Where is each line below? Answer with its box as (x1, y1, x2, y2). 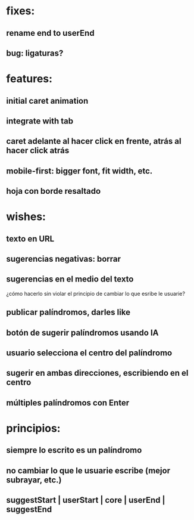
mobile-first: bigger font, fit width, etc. (6, 166, 153, 176)
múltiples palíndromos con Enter (6, 398, 130, 408)
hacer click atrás (6, 146, 70, 156)
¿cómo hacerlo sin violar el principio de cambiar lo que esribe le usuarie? (6, 290, 186, 297)
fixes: (6, 4, 35, 18)
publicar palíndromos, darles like (6, 307, 131, 317)
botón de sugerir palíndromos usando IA (6, 327, 159, 338)
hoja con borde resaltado (6, 186, 101, 196)
